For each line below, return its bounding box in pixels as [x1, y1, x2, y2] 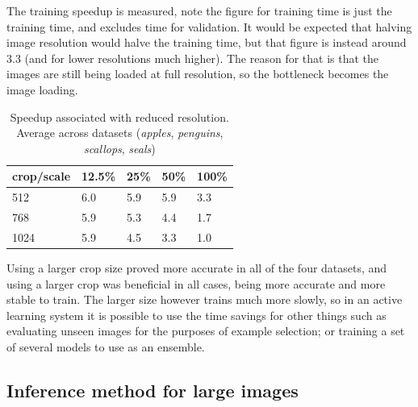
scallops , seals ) [83, 139, 156, 156]
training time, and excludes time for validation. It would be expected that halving [6, 18, 412, 35]
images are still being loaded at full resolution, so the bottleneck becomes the [6, 65, 389, 82]
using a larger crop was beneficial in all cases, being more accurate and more [6, 275, 386, 292]
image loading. [6, 81, 78, 98]
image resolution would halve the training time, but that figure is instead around [6, 34, 407, 51]
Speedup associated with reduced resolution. [10, 108, 229, 125]
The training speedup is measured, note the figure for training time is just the [6, 2, 392, 19]
